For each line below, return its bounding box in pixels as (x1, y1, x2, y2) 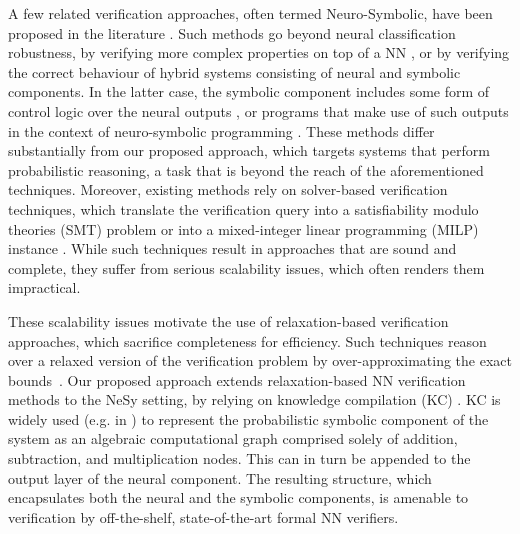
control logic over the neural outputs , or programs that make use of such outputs (8, 100, 509, 121)
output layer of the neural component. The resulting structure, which (8, 467, 432, 488)
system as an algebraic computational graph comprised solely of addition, (8, 428, 458, 449)
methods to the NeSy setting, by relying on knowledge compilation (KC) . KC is (8, 389, 501, 410)
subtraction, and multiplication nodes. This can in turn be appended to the (8, 448, 471, 469)
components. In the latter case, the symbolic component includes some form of (8, 81, 490, 102)
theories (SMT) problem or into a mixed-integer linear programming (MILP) (8, 218, 479, 239)
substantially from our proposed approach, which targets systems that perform (8, 140, 490, 161)
